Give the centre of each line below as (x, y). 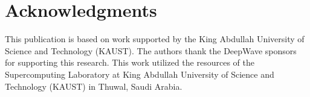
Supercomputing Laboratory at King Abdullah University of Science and (140, 74)
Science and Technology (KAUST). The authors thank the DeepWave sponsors (151, 50)
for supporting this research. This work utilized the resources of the (130, 62)
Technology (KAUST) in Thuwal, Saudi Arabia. (94, 86)
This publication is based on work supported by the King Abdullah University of (155, 39)
